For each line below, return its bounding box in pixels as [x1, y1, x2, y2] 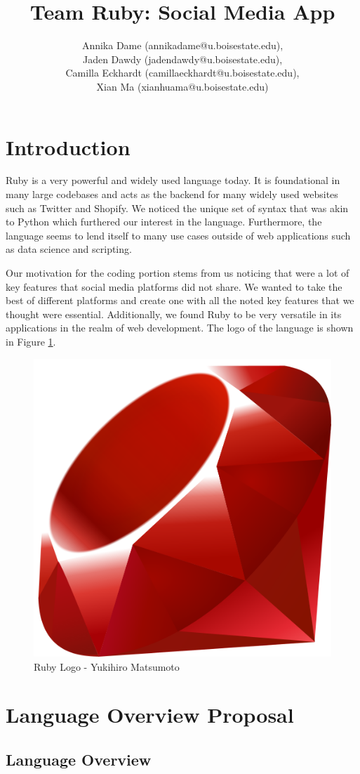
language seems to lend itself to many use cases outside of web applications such [6, 228, 351, 242]
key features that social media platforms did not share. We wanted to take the [6, 279, 342, 294]
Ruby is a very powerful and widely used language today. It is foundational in [6, 173, 340, 188]
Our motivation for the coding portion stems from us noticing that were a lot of [6, 265, 349, 280]
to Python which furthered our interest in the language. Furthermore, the [6, 214, 322, 229]
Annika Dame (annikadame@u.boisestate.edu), [81, 38, 284, 53]
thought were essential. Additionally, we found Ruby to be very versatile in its [6, 306, 342, 321]
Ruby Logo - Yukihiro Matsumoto [34, 659, 180, 674]
